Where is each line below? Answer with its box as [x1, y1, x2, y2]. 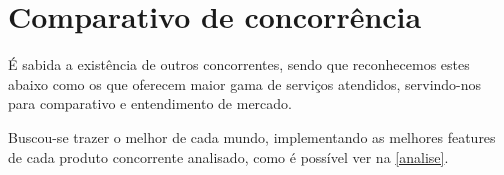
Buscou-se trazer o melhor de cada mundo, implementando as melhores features [8, 126, 496, 147]
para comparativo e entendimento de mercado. [8, 93, 292, 114]
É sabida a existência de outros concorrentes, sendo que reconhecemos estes [8, 54, 470, 75]
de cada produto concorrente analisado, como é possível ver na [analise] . [8, 146, 449, 167]
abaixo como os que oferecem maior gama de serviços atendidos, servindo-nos [8, 73, 482, 94]
